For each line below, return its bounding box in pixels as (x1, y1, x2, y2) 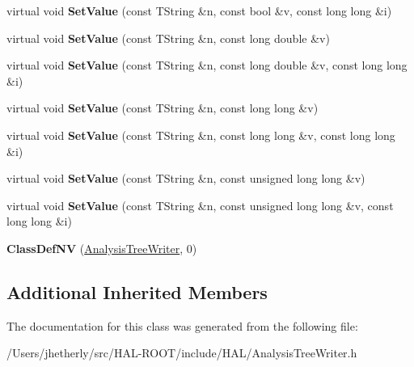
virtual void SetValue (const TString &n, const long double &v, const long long (6, 57, 408, 74)
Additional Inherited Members (6, 279, 268, 304)
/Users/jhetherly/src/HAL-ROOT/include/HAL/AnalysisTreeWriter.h (6, 344, 357, 361)
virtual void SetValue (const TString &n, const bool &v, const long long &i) (6, 2, 392, 19)
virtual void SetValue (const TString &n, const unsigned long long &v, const (6, 196, 394, 213)
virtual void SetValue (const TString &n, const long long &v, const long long (6, 126, 395, 143)
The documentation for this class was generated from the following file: (6, 317, 358, 334)
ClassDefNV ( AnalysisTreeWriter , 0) (6, 239, 197, 256)
